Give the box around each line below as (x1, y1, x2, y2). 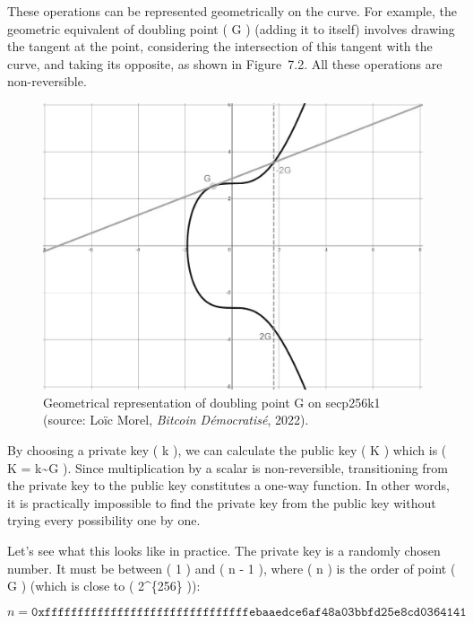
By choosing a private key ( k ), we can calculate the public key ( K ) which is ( (7, 440, 447, 459)
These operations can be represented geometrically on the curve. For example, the (7, 2, 457, 20)
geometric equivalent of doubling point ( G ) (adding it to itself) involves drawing (7, 19, 455, 38)
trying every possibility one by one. (7, 511, 201, 530)
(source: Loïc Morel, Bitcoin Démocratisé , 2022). (43, 410, 309, 429)
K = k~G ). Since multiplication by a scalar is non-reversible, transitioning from (7, 458, 448, 477)
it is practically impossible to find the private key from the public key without (7, 493, 436, 512)
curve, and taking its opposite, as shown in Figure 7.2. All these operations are (7, 54, 443, 73)
